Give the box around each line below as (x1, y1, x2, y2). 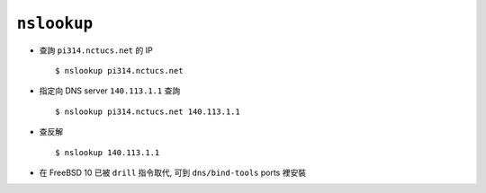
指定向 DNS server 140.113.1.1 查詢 (39, 85, 181, 96)
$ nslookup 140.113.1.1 (55, 147, 160, 157)
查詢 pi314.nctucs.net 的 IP (39, 45, 153, 56)
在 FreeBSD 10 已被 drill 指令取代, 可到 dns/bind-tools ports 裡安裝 (39, 167, 306, 178)
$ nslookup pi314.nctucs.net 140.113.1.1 (55, 106, 240, 117)
